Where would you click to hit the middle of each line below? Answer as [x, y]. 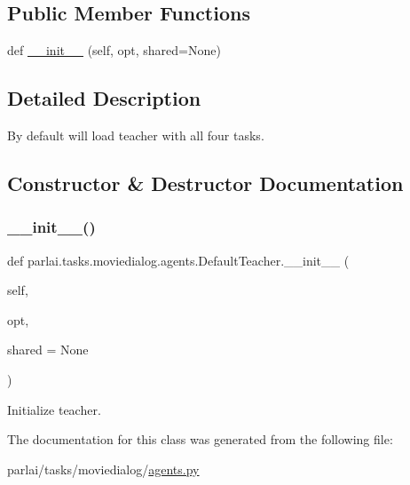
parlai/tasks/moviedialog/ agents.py [103, 469]
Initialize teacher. [54, 409]
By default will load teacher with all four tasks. [136, 135]
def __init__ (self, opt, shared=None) [114, 50]
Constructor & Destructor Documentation [205, 183]
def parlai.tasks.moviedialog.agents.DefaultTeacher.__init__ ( [178, 260]
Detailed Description [104, 98]
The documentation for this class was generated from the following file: [200, 439]
